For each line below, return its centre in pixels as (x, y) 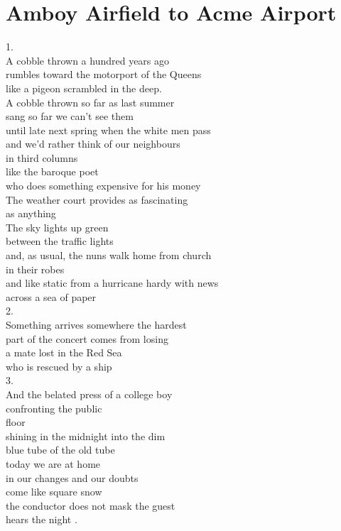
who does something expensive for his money (103, 186)
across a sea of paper (51, 296)
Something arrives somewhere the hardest (96, 324)
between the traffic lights (60, 241)
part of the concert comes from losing (87, 338)
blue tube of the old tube (60, 450)
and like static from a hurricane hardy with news (112, 283)
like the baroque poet (52, 171)
